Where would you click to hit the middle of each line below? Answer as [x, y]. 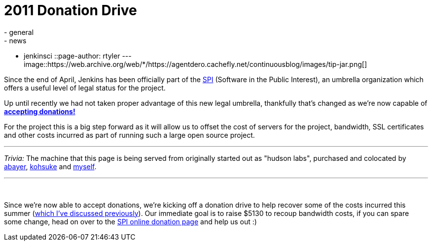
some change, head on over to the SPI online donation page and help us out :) [130, 221]
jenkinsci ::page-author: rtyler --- [78, 56]
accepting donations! [40, 111]
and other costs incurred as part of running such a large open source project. [129, 135]
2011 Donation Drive [71, 10]
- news [15, 40]
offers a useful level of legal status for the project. [85, 88]
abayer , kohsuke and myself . [50, 166]
